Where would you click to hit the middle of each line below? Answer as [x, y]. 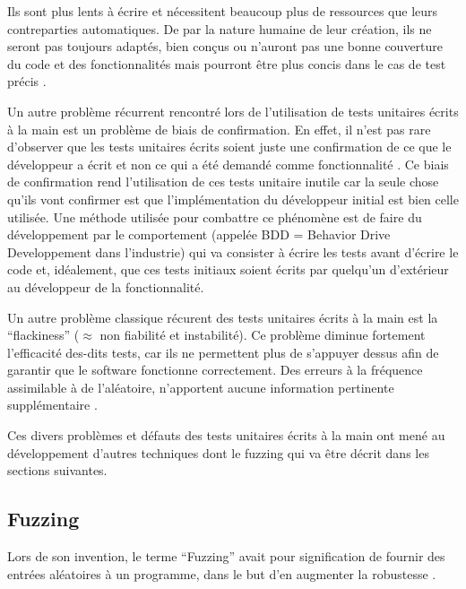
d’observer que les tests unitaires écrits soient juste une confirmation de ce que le [229, 147]
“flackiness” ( [43, 335]
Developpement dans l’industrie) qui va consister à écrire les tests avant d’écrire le [233, 251]
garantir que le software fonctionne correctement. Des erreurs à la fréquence [215, 370]
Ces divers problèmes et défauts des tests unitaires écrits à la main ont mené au [226, 435]
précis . [27, 81]
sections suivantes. [57, 470]
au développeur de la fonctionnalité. [106, 286]
